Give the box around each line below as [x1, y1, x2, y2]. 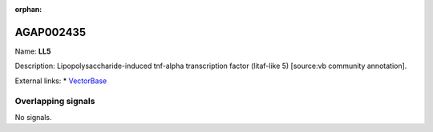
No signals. [14, 112, 52, 122]
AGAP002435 [14, 25, 87, 39]
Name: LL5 [14, 46, 51, 56]
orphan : [14, 5, 42, 14]
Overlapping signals [14, 96, 95, 107]
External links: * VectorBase [14, 76, 107, 86]
